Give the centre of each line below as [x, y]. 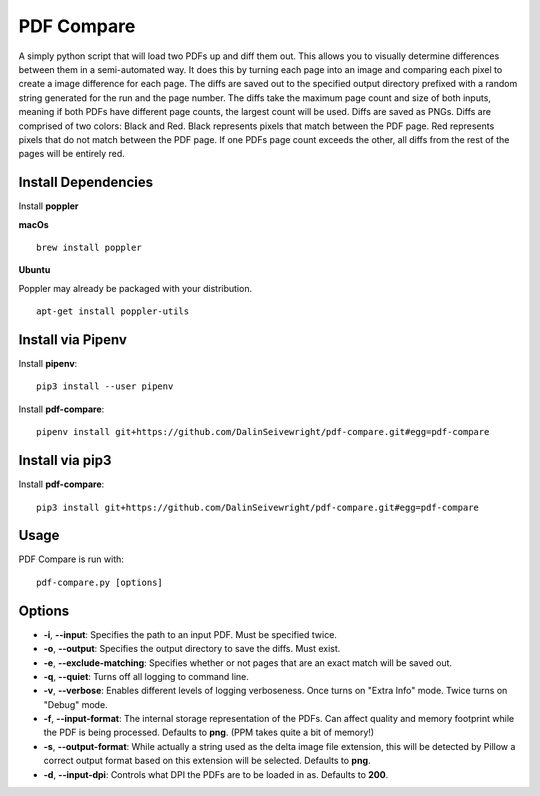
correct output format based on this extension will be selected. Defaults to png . [207, 761]
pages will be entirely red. [71, 154]
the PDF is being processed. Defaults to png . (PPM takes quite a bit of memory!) [209, 732]
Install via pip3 [65, 460]
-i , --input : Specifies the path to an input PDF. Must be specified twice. [190, 634]
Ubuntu [34, 270]
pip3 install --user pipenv [105, 386]
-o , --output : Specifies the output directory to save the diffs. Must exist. [192, 649]
